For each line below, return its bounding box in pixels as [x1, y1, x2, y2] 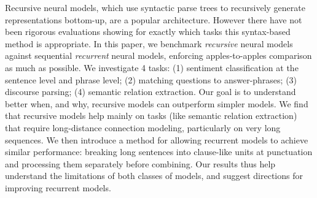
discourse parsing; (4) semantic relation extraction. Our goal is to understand [5, 85, 296, 98]
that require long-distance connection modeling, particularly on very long [5, 121, 281, 134]
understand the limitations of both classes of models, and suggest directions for [5, 169, 303, 182]
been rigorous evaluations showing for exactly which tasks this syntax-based [5, 25, 291, 38]
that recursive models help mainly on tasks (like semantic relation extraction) [5, 109, 297, 122]
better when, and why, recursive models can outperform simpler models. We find [5, 97, 308, 110]
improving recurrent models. [5, 181, 111, 194]
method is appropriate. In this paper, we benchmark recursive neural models [5, 37, 293, 50]
